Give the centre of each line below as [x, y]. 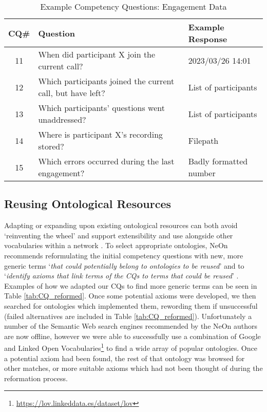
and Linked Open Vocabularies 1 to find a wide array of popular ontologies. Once [131, 347]
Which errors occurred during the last [106, 161]
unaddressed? [62, 119]
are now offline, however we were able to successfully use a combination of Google [132, 336]
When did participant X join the [97, 54]
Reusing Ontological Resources [88, 204]
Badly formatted [218, 161]
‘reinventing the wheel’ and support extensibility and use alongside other [119, 235]
